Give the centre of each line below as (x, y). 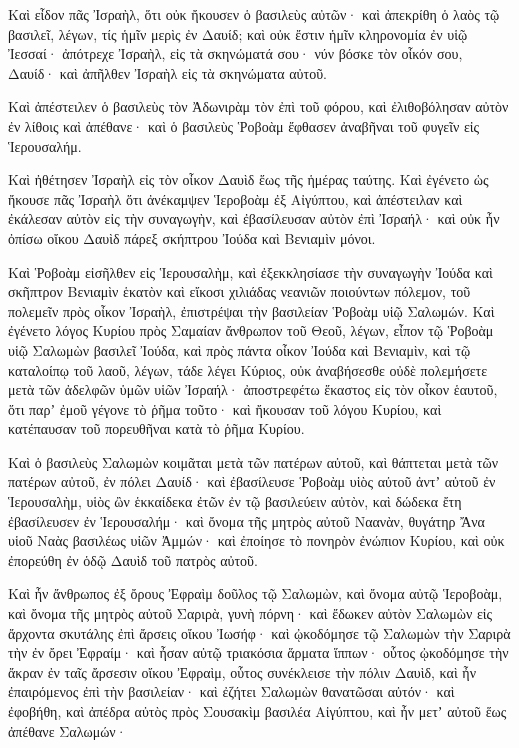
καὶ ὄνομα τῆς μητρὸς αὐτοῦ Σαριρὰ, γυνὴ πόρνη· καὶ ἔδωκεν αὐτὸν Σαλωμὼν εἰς (250, 613)
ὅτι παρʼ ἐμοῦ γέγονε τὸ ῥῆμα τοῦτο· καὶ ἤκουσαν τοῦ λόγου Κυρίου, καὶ (225, 408)
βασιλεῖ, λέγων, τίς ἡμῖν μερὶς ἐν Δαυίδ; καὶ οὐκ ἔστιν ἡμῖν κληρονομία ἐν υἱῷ (238, 33)
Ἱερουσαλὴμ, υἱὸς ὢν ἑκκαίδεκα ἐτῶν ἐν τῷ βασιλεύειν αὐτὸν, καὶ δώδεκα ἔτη (235, 501)
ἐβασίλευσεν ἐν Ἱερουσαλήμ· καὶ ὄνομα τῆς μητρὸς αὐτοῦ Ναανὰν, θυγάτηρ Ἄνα (246, 520)
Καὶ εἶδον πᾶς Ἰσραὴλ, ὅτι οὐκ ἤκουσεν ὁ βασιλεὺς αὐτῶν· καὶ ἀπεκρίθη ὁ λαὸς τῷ (254, 14)
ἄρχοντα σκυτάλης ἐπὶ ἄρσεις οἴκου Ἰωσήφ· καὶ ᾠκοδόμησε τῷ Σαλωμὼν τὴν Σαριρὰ (259, 632)
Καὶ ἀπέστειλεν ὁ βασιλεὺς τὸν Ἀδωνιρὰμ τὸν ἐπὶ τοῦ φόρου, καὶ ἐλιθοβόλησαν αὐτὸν (258, 106)
